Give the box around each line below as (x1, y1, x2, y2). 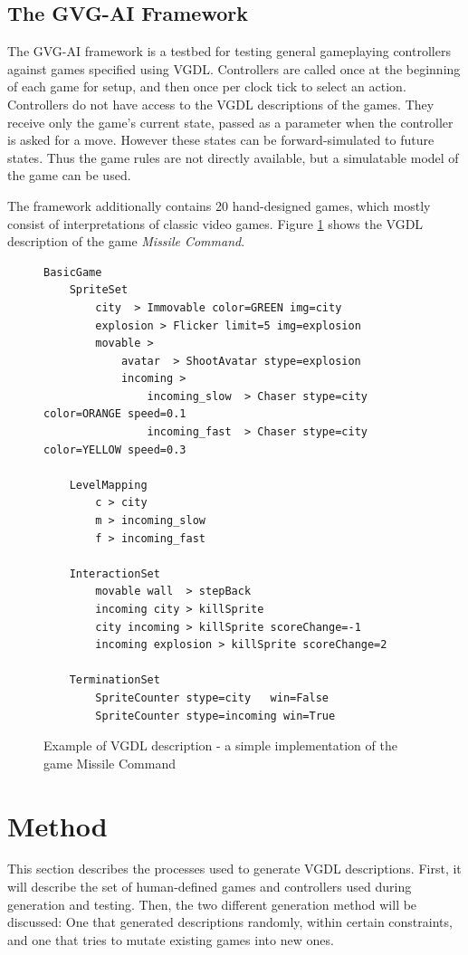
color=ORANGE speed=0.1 (43, 407, 186, 421)
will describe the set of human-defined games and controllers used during (7, 877, 412, 896)
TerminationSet (69, 673, 160, 687)
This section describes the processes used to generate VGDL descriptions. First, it (7, 859, 462, 878)
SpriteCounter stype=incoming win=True (95, 709, 336, 722)
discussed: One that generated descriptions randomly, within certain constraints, (7, 912, 453, 931)
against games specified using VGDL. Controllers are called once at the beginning (7, 59, 461, 78)
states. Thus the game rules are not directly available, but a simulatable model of (7, 148, 459, 167)
